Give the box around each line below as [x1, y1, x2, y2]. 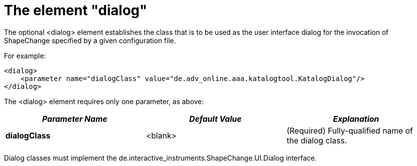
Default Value [189, 113, 242, 124]
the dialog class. [286, 135, 347, 145]
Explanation [333, 113, 379, 124]
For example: [4, 51, 46, 60]
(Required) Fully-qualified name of [286, 125, 413, 136]
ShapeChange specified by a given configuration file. [4, 36, 176, 45]
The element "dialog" [4, 2, 148, 19]
